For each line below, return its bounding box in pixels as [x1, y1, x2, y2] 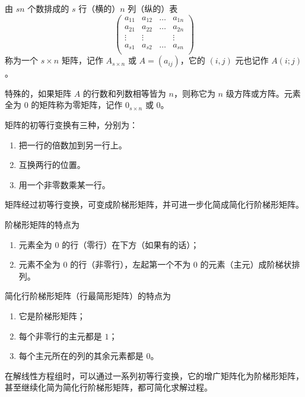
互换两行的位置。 [18, 158, 85, 171]
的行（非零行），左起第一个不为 [70, 258, 191, 271]
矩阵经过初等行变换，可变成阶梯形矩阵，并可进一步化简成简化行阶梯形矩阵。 [5, 198, 304, 211]
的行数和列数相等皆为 [82, 87, 166, 99]
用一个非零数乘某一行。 [18, 178, 110, 190]
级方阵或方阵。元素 [225, 87, 301, 99]
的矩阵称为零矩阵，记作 [31, 99, 123, 111]
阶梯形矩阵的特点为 [5, 218, 80, 230]
